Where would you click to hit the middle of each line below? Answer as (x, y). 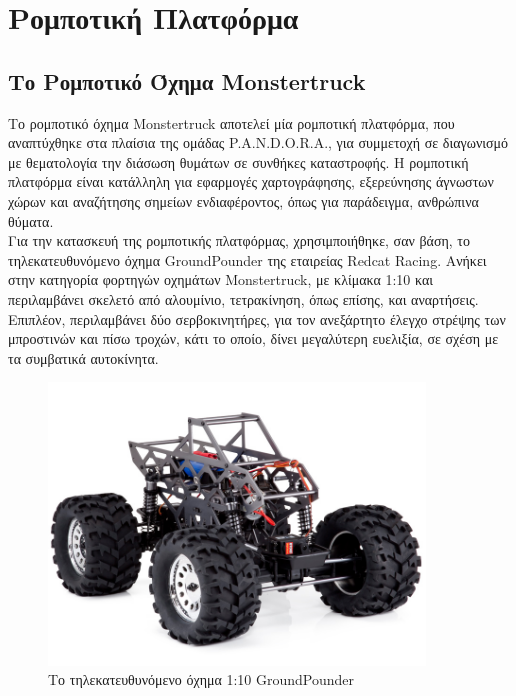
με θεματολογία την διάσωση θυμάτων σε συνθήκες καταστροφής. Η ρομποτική (238, 161)
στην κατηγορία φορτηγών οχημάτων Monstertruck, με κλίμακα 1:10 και (221, 279)
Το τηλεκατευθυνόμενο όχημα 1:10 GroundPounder (201, 679)
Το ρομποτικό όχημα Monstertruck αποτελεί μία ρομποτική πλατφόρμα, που (231, 122)
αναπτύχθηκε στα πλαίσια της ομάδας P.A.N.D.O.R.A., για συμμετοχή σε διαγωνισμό (258, 142)
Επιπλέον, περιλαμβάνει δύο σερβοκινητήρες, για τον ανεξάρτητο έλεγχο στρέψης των (257, 318)
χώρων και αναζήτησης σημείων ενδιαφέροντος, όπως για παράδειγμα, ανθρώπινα (243, 200)
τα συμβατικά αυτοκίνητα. (83, 357)
